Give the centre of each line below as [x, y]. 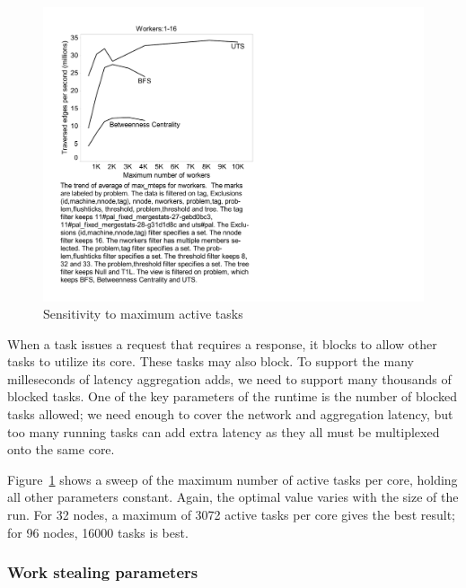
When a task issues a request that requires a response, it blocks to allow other [222, 343]
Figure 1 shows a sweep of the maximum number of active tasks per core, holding [233, 479]
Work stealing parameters [103, 572]
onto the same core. [61, 449]
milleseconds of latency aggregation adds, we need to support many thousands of [229, 378]
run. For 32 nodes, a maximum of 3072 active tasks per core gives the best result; [231, 515]
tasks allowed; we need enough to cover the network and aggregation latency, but [230, 414]
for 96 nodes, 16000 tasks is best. [98, 532]
